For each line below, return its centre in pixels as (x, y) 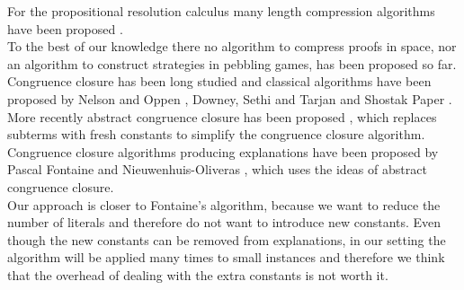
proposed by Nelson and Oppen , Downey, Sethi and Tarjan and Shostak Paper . (230, 98)
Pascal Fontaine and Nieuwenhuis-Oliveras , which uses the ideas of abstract (217, 169)
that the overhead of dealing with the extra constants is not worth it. (198, 274)
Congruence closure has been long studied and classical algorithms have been (219, 81)
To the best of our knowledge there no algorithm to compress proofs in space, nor (232, 46)
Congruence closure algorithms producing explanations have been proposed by (223, 151)
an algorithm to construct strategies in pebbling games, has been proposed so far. (232, 63)
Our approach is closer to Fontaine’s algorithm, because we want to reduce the (224, 204)
